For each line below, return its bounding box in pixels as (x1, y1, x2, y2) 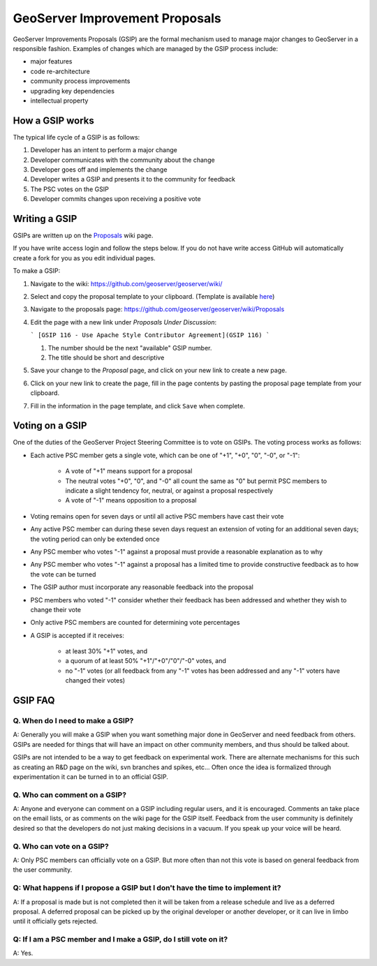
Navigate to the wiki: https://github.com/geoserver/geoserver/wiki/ (30, 279, 223, 288)
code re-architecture (30, 67, 90, 75)
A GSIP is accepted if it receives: (30, 631, 125, 639)
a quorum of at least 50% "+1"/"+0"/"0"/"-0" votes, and (65, 657, 227, 665)
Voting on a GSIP (13, 419, 87, 432)
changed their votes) (65, 676, 126, 685)
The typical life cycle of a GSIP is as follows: (13, 133, 140, 141)
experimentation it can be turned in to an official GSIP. (13, 772, 169, 781)
